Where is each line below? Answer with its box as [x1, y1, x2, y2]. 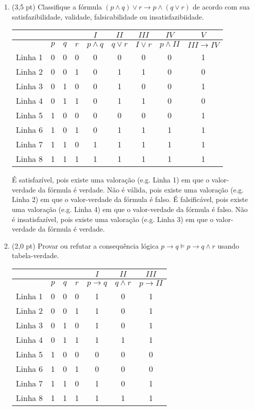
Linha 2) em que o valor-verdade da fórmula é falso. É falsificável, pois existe [12, 194, 248, 204]
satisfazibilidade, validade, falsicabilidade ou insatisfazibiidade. [12, 11, 204, 22]
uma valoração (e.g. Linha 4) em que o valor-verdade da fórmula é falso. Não [12, 203, 248, 214]
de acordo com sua [192, 2, 250, 12]
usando [217, 240, 239, 251]
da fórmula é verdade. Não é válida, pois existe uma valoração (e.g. [38, 184, 244, 194]
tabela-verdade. [12, 250, 59, 261]
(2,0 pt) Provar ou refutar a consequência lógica [12, 240, 159, 251]
